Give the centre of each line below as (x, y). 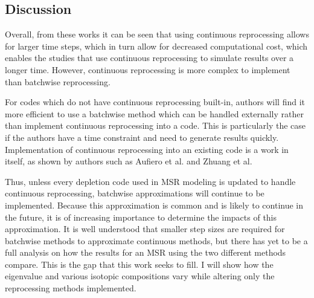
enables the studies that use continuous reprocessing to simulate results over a (149, 58)
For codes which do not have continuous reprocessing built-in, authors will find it (155, 102)
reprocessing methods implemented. (71, 288)
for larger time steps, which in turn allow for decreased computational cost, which (156, 46)
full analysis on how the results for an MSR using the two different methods (146, 252)
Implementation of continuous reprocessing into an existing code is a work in (147, 149)
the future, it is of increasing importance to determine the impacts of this (141, 217)
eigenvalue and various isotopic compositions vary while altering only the (140, 276)
